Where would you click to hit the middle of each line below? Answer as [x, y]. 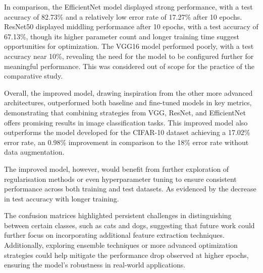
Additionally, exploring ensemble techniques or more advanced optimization [121, 245]
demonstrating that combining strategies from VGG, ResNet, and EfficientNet [125, 112]
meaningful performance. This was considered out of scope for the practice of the [129, 66]
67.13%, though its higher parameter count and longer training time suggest [122, 36]
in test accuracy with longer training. [62, 198]
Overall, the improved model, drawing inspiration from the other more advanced [128, 92]
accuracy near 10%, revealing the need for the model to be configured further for [129, 56]
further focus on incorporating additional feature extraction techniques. [114, 235]
